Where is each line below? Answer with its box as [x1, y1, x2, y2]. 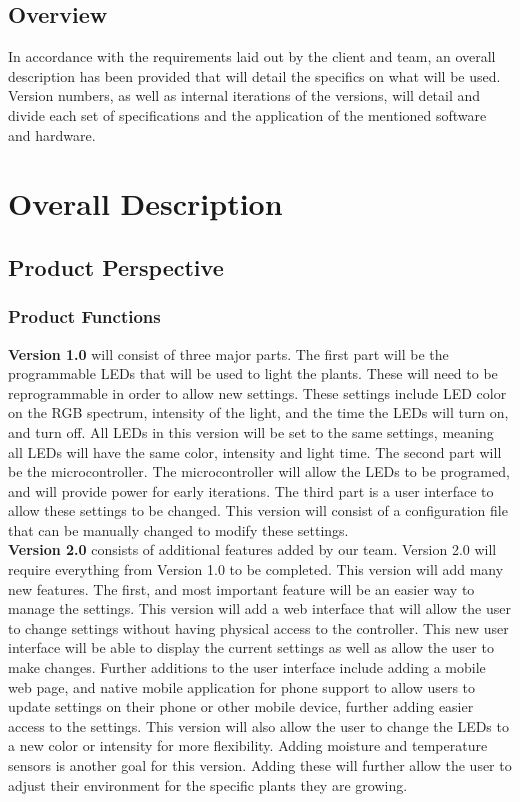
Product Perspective [8, 251, 224, 282]
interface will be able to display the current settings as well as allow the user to [8, 637, 494, 658]
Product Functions [8, 304, 161, 329]
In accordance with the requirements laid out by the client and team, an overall [8, 46, 496, 67]
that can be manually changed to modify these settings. [8, 519, 349, 540]
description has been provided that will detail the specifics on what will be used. [8, 65, 501, 86]
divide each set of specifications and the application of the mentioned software [8, 104, 487, 125]
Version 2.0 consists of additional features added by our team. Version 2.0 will [8, 539, 497, 560]
